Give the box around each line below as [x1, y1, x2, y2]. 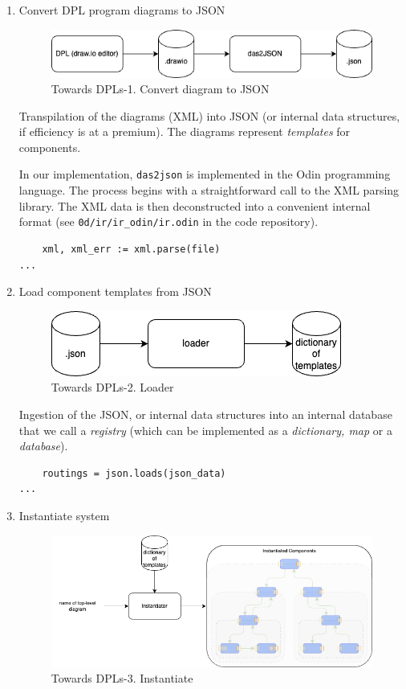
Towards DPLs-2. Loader [51, 379, 174, 396]
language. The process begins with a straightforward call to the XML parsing [18, 182, 400, 199]
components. [18, 138, 81, 155]
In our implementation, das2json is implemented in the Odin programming [18, 166, 391, 183]
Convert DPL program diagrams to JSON [18, 2, 225, 18]
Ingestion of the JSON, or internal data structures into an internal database [18, 405, 392, 422]
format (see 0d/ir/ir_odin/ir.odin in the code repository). [18, 213, 319, 230]
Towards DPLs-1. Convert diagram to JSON [51, 80, 270, 97]
